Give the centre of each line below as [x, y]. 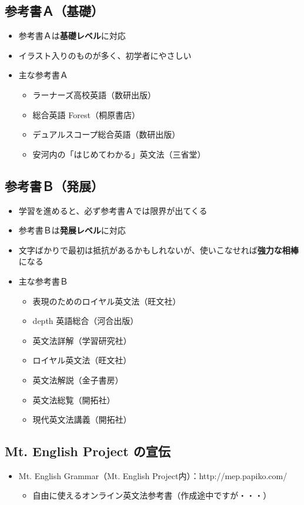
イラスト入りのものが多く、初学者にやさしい [105, 55]
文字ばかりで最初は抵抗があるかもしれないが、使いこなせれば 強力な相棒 [158, 250]
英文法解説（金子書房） [78, 379]
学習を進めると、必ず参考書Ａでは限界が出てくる [113, 210]
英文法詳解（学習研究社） [82, 340]
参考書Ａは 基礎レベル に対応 [72, 36]
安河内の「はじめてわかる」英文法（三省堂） [119, 154]
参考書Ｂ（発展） [54, 185]
